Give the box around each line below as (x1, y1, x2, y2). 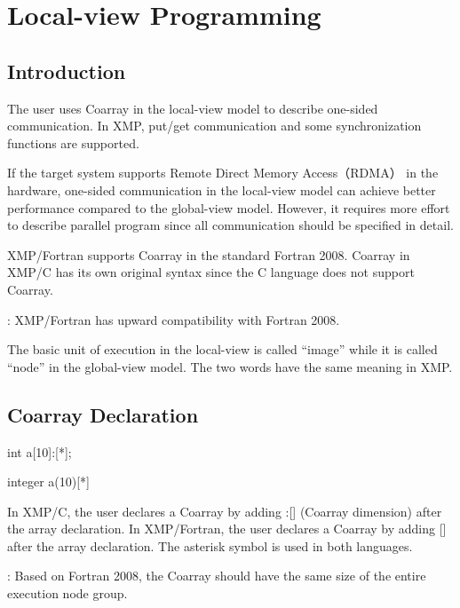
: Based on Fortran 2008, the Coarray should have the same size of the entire (7, 566, 426, 585)
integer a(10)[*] (7, 472, 90, 491)
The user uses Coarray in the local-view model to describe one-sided (7, 99, 378, 117)
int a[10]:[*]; (7, 442, 72, 461)
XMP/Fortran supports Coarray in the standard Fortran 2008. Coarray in (7, 245, 410, 264)
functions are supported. (7, 133, 139, 152)
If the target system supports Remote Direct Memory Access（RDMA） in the (7, 163, 439, 182)
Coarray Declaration (7, 400, 199, 428)
